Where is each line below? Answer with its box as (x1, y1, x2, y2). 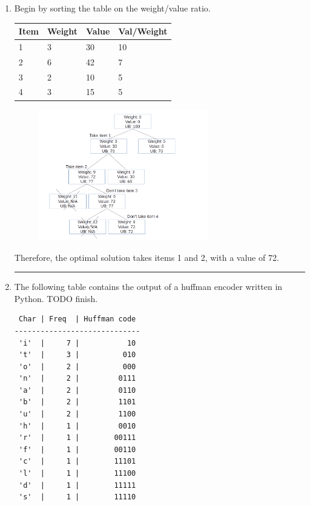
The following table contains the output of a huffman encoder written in (14, 280, 283, 293)
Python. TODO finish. (14, 292, 98, 304)
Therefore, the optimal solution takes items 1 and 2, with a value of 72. (14, 251, 279, 263)
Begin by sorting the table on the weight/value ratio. (14, 2, 211, 14)
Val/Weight (118, 25, 168, 38)
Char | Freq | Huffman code (18, 315, 136, 324)
